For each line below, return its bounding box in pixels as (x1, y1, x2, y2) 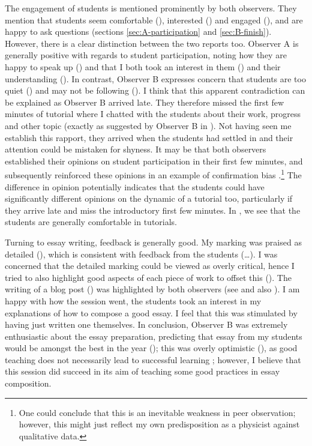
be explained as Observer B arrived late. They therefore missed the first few (5, 95, 284, 108)
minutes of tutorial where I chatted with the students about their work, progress (5, 107, 301, 120)
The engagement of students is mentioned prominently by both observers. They (5, 2, 297, 14)
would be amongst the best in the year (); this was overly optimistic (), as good (5, 342, 298, 354)
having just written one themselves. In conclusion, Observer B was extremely (5, 318, 288, 331)
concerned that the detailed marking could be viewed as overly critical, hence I (5, 259, 295, 272)
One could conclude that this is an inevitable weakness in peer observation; (19, 406, 296, 418)
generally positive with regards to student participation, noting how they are (5, 49, 287, 61)
